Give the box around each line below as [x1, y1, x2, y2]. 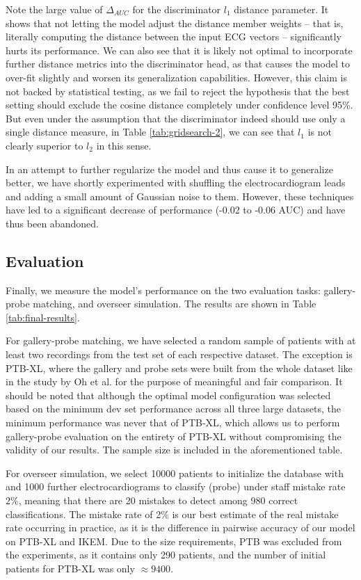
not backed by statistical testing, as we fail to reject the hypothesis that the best [6, 83, 350, 98]
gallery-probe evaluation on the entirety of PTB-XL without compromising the [6, 428, 342, 443]
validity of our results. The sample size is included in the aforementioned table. [6, 442, 343, 457]
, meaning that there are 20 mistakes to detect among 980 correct [18, 493, 298, 508]
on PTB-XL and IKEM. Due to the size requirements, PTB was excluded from [6, 533, 342, 548]
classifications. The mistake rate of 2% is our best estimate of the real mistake [6, 506, 339, 521]
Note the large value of [6, 2, 103, 16]
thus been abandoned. [6, 216, 99, 230]
